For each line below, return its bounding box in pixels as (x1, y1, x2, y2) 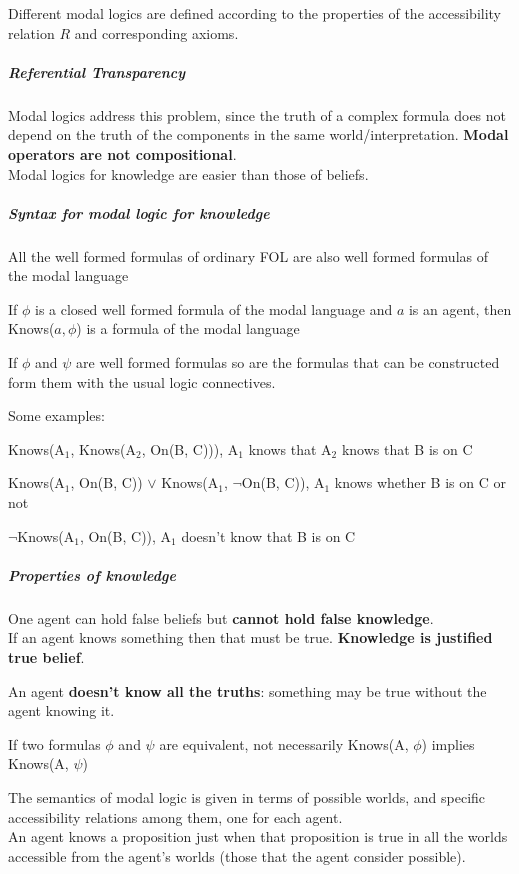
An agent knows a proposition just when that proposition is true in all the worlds (8, 826, 508, 847)
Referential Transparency (8, 61, 186, 82)
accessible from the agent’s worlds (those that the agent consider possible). (8, 845, 466, 866)
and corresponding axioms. (74, 22, 239, 43)
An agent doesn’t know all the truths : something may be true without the (8, 680, 487, 701)
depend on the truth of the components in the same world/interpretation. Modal (8, 124, 509, 145)
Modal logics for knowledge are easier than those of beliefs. (8, 163, 369, 184)
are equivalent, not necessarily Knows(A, (159, 733, 409, 754)
